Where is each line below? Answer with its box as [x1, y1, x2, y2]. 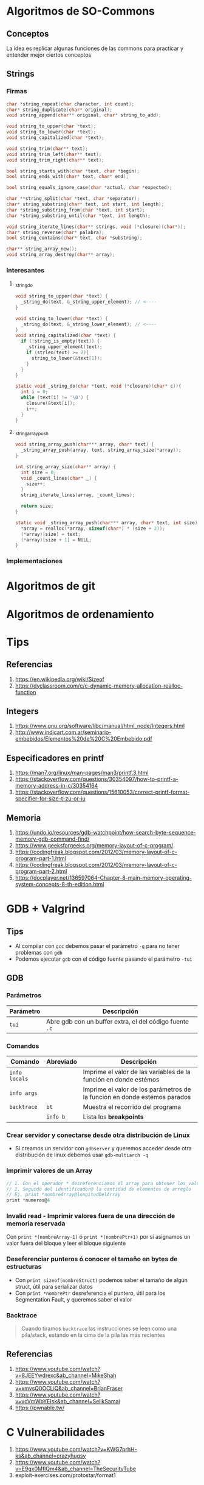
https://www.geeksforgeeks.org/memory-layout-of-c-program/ [15, 842, 174, 849]
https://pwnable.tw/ [15, 1404, 65, 1411]
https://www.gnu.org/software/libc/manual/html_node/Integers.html [15, 722, 185, 730]
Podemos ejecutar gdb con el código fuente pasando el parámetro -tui [15, 955, 192, 963]
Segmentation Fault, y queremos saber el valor [15, 1295, 132, 1303]
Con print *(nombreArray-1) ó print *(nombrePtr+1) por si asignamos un [6, 1233, 191, 1241]
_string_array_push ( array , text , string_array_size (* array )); [21, 447, 182, 454]
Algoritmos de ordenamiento [6, 607, 155, 621]
